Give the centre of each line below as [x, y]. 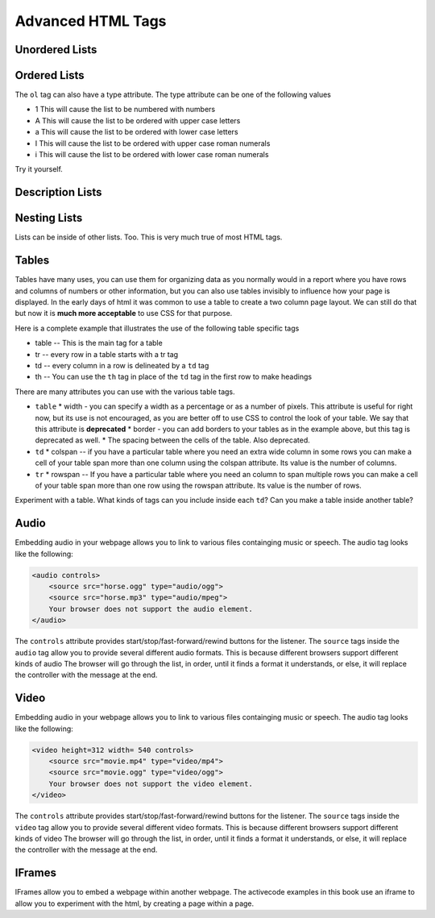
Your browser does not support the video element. [151, 783]
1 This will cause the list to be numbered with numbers [125, 110]
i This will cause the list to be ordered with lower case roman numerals [152, 155]
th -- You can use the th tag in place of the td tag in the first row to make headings [174, 377]
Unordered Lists [56, 50]
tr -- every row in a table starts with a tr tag [107, 354]
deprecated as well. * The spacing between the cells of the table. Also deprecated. [172, 440]
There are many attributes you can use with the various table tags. [125, 392]
